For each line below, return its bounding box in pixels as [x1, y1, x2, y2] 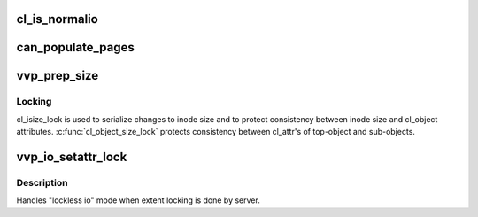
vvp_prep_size [16, 68, 99, 83]
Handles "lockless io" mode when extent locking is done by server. [16, 195, 260, 205]
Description [16, 176, 68, 189]
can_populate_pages [16, 40, 135, 55]
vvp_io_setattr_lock [16, 150, 127, 164]
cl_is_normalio [16, 12, 99, 27]
